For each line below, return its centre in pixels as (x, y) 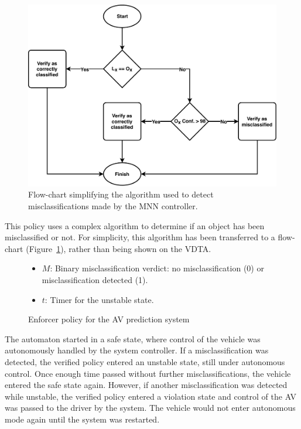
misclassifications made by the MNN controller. (113, 206)
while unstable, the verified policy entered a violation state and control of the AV (151, 396)
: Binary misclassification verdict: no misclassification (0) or (157, 268)
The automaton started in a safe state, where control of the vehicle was (133, 338)
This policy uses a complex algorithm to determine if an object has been (135, 225)
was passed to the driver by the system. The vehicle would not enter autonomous (150, 408)
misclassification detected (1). (95, 280)
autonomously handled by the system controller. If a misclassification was (137, 350)
